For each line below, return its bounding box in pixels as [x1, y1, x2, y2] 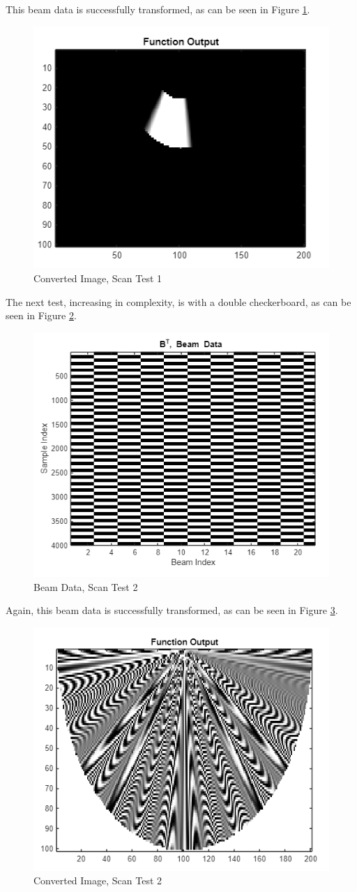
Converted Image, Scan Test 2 [33, 873, 162, 888]
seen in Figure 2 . [6, 308, 77, 323]
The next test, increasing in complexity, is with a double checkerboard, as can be [6, 294, 351, 309]
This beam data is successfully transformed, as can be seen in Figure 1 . [6, 2, 310, 16]
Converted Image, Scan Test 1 [33, 271, 162, 285]
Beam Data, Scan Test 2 [33, 579, 138, 594]
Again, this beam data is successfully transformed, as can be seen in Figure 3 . [6, 603, 338, 617]
